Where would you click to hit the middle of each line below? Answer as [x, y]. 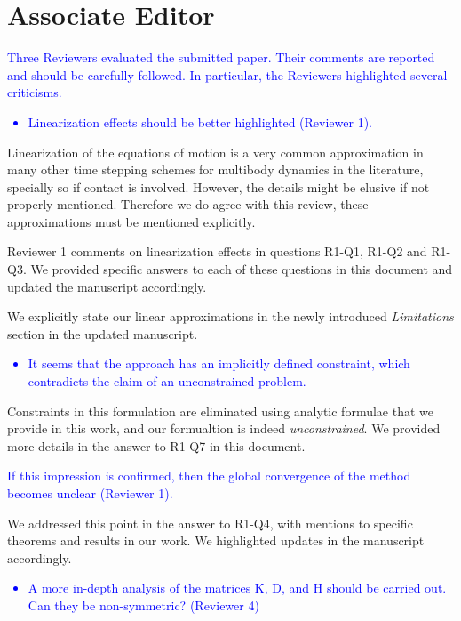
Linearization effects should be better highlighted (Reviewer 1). [200, 121]
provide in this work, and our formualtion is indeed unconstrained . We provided [224, 428]
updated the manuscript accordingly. [107, 286]
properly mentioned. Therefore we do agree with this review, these [188, 204]
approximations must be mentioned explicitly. [131, 221]
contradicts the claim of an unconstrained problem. [167, 381]
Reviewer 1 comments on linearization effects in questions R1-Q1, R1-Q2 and [217, 251]
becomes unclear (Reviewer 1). [90, 493]
